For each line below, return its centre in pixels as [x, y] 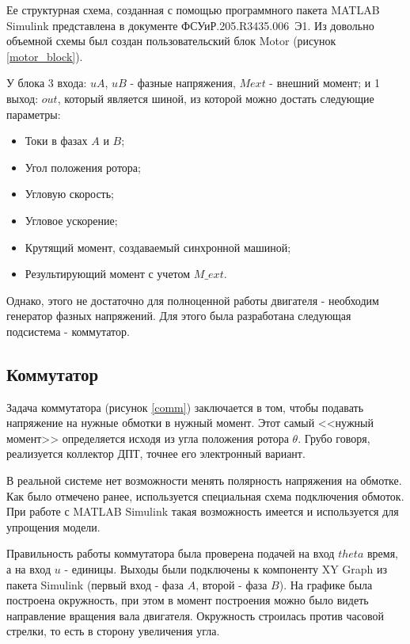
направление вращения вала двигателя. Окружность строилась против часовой [195, 615]
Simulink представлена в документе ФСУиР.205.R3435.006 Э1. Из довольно [190, 25]
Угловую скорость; [70, 194]
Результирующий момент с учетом [108, 274]
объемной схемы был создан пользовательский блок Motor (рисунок [171, 41]
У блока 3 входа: [47, 83]
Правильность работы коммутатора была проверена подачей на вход [171, 553]
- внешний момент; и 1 [325, 83]
